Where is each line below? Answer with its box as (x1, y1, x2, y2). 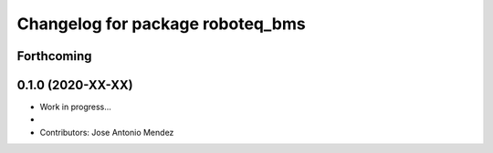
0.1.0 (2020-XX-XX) (16, 77, 133, 93)
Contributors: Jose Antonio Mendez (39, 127, 174, 138)
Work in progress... (39, 101, 111, 113)
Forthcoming (16, 48, 92, 64)
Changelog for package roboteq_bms (16, 14, 306, 34)
